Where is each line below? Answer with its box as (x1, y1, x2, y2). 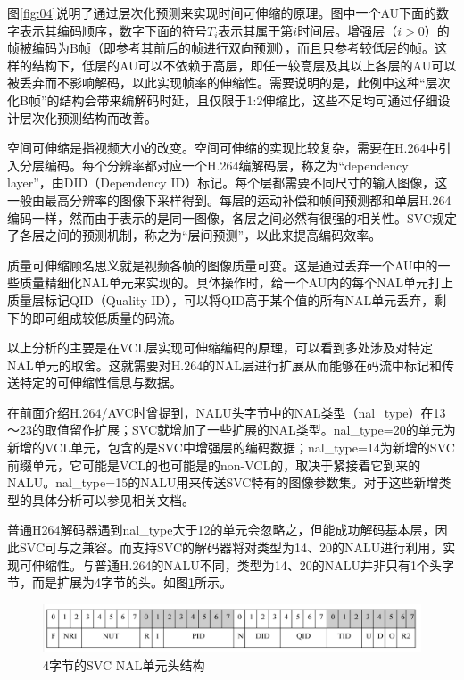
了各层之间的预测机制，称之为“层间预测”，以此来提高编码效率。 (7, 226, 382, 245)
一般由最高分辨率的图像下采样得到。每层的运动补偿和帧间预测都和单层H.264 (7, 190, 452, 209)
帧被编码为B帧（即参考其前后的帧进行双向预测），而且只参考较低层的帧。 (7, 38, 435, 57)
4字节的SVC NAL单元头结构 (43, 656, 205, 675)
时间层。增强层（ (297, 21, 398, 39)
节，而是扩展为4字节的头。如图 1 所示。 (7, 573, 232, 592)
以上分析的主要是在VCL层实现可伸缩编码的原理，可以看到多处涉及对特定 (7, 338, 433, 357)
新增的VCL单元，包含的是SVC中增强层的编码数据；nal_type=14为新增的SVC (7, 438, 455, 457)
